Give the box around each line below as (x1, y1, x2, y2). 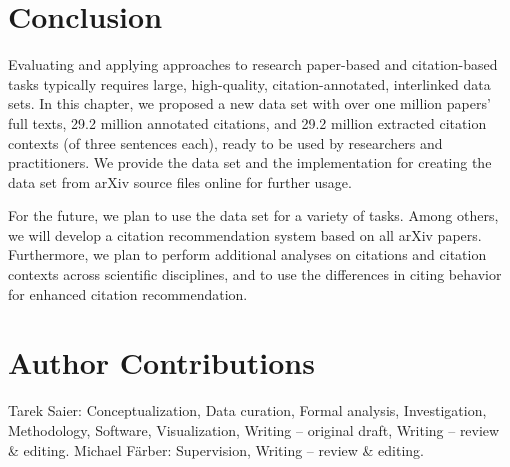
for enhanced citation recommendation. (8, 283, 248, 304)
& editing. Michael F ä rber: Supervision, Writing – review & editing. (8, 439, 424, 460)
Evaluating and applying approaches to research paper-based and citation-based (8, 54, 498, 75)
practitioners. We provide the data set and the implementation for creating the (8, 152, 492, 173)
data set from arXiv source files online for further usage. (8, 171, 352, 192)
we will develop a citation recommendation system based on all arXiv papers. (8, 224, 482, 245)
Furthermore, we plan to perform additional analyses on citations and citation (8, 244, 487, 265)
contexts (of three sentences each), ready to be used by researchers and (8, 132, 443, 153)
